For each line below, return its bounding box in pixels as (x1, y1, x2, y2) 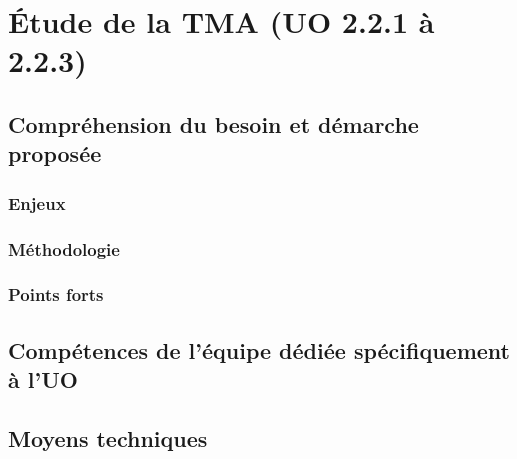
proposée (8, 138, 102, 169)
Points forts (8, 282, 104, 307)
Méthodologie (8, 236, 120, 261)
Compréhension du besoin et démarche (8, 108, 419, 139)
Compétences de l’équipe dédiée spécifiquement (8, 334, 510, 365)
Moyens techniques (8, 422, 208, 453)
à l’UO (8, 364, 78, 395)
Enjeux (8, 190, 66, 215)
